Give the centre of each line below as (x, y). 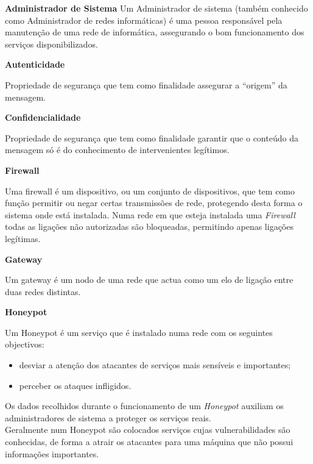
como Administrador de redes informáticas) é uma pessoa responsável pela (144, 20)
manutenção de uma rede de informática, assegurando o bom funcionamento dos (155, 32)
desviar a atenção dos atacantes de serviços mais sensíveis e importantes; (155, 365)
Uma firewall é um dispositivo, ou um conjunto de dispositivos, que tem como (150, 191)
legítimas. (23, 238)
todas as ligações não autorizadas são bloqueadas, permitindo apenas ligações (149, 227)
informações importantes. (52, 453)
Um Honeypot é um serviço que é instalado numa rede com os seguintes (139, 332)
